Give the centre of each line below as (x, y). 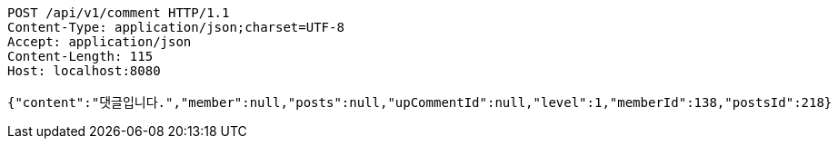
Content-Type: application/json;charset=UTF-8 (176, 27)
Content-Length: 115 (80, 56)
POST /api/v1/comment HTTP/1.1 (119, 13)
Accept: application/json (100, 42)
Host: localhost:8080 (84, 71)
